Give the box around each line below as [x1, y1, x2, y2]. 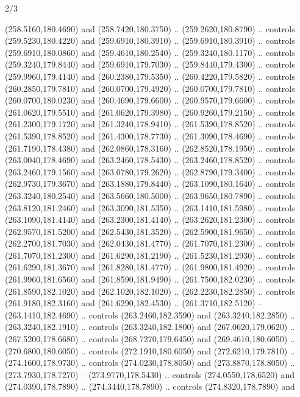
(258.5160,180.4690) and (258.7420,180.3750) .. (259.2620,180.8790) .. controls [5, 22, 295, 35]
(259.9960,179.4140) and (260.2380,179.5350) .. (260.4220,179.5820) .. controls [5, 69, 295, 82]
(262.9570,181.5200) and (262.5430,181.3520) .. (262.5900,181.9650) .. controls [5, 225, 295, 237]
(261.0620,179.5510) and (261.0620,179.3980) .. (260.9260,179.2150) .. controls [5, 105, 295, 118]
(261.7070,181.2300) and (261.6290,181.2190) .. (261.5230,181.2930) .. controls [5, 248, 295, 261]
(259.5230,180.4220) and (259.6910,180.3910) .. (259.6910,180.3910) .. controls [5, 34, 295, 47]
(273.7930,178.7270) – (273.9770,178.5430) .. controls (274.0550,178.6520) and [5, 368, 295, 381]
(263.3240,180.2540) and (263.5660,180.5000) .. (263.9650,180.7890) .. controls [5, 189, 295, 202]
